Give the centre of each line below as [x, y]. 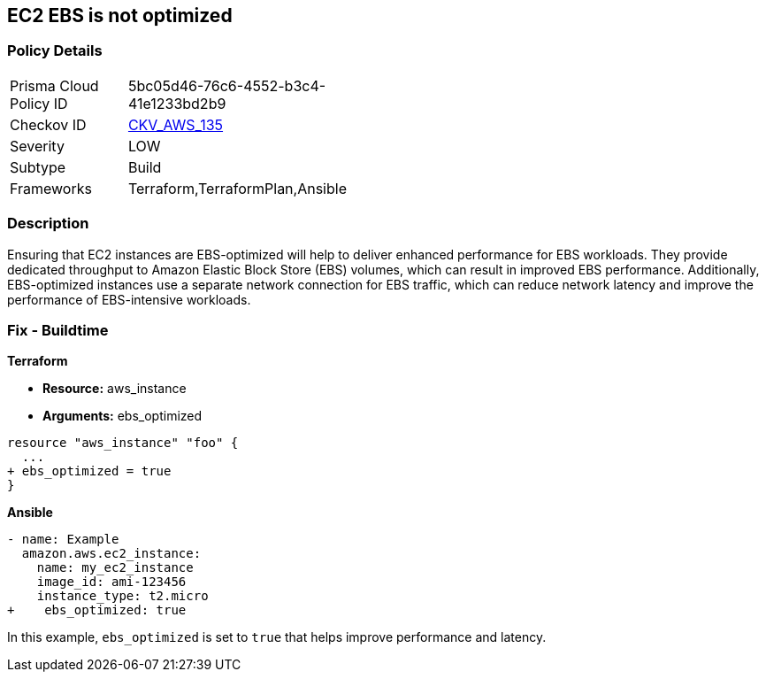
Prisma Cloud [54, 85]
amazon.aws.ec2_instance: [111, 554]
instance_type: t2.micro [123, 596]
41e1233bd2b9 [177, 103]
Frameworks [51, 188]
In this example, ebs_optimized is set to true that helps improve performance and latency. [277, 637]
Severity [37, 146]
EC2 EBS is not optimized [120, 15]
